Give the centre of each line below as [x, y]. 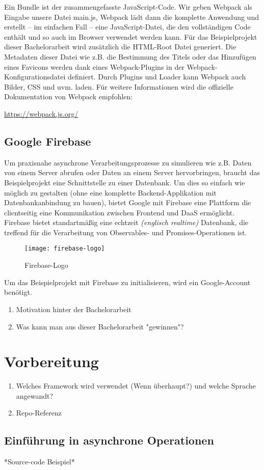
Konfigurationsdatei [35, 77]
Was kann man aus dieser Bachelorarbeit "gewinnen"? [100, 326]
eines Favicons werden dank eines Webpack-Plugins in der [94, 66]
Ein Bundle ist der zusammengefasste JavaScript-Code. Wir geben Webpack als [128, 7]
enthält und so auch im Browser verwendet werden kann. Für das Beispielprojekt [131, 36]
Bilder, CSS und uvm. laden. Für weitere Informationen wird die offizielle [119, 86]
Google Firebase [48, 141]
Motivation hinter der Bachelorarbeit [74, 309]
